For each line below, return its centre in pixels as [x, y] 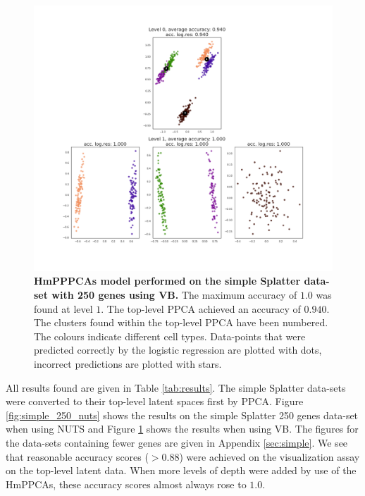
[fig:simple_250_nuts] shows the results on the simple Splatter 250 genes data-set [182, 415]
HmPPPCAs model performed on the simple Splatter [167, 281]
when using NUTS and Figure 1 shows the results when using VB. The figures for [182, 429]
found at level [63, 308]
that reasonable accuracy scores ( [77, 456]
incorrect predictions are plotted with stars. [128, 363]
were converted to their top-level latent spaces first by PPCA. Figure [155, 401]
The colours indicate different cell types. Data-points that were [170, 336]
